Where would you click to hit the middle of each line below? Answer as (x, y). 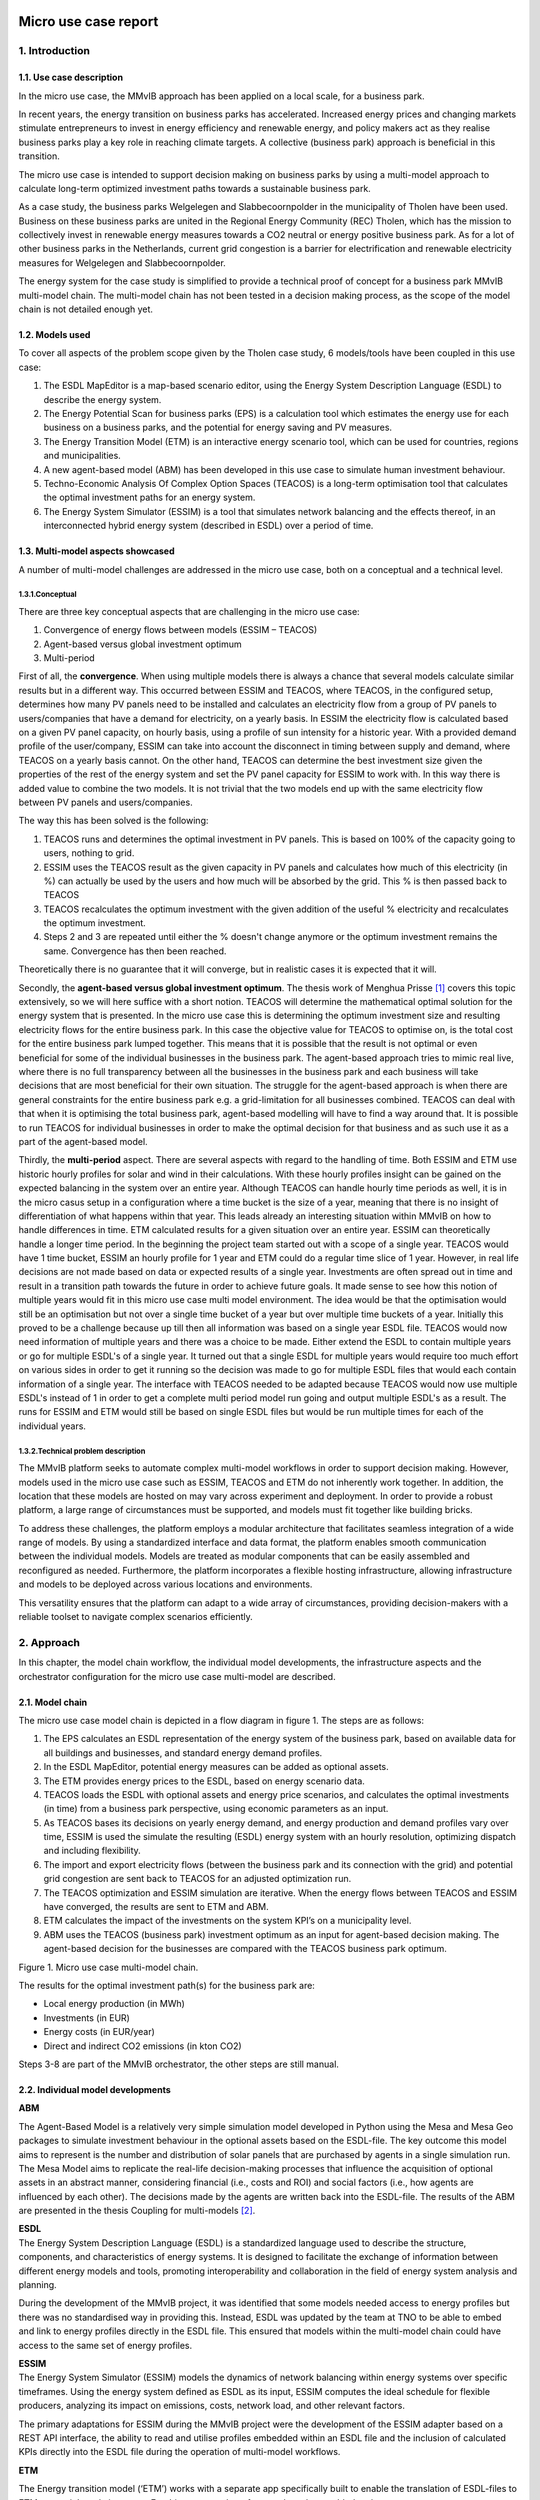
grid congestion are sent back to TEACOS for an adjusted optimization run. (197, 1879)
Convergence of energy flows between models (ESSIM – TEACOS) (180, 630)
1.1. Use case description (71, 77)
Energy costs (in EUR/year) (99, 2032)
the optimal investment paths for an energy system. (149, 497)
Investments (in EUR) (86, 2017)
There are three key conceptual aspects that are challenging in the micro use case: (189, 611)
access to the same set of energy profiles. (105, 2345)
